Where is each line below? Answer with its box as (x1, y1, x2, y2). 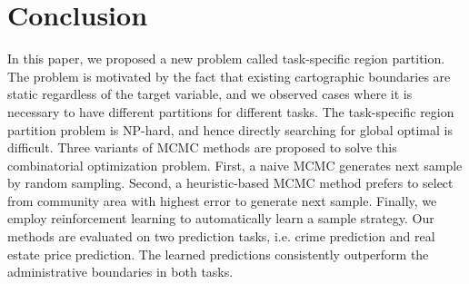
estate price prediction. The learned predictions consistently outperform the (7, 244, 429, 263)
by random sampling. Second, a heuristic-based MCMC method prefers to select (7, 173, 454, 192)
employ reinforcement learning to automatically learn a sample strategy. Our (7, 209, 434, 228)
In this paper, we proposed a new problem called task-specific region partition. (7, 49, 445, 68)
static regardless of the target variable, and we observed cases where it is (7, 84, 413, 103)
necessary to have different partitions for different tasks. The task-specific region (7, 102, 454, 121)
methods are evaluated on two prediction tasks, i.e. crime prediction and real (7, 227, 435, 246)
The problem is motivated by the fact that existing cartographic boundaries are (7, 66, 451, 85)
